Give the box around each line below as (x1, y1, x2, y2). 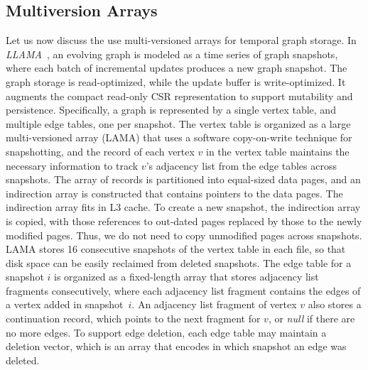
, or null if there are (268, 311, 355, 326)
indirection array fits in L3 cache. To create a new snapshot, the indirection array (6, 200, 361, 214)
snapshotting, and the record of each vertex (6, 143, 195, 158)
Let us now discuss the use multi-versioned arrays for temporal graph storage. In (6, 33, 357, 48)
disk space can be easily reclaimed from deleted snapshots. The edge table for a (6, 255, 352, 270)
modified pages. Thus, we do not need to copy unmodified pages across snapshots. (6, 227, 362, 242)
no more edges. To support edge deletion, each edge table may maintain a (6, 325, 327, 339)
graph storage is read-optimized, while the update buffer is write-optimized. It (6, 74, 346, 89)
